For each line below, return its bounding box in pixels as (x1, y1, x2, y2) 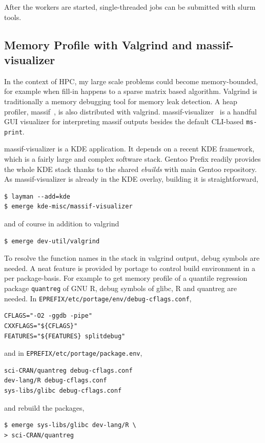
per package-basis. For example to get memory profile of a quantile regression (4, 273, 248, 283)
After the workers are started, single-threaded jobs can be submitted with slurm (4, 2, 256, 12)
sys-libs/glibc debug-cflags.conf (4, 387, 122, 394)
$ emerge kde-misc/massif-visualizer (4, 203, 133, 210)
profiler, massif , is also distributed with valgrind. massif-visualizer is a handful (4, 106, 257, 117)
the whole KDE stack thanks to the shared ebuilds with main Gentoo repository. (4, 163, 257, 174)
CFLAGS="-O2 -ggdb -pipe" (4, 312, 92, 320)
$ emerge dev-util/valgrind (4, 237, 100, 245)
